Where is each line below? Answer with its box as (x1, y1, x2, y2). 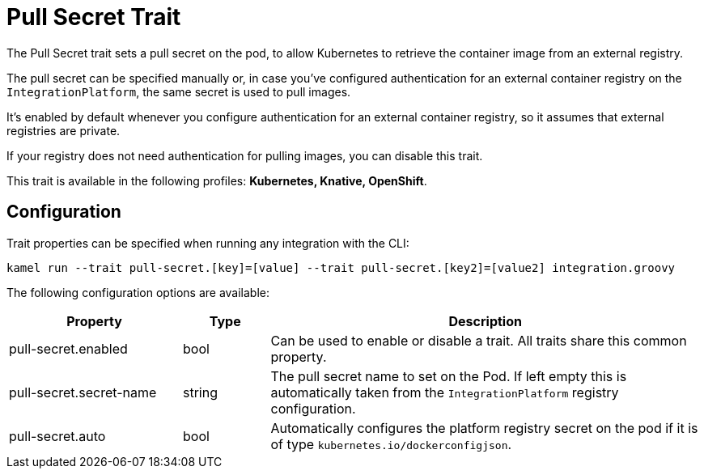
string (183, 384, 218, 401)
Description (448, 312, 522, 329)
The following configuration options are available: (6, 285, 270, 299)
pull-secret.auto (9, 427, 106, 444)
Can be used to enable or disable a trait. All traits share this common (270, 332, 687, 349)
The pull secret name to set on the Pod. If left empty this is (270, 367, 627, 384)
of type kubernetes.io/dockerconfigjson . (270, 435, 512, 452)
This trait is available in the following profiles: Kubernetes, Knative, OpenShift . (6, 173, 427, 188)
